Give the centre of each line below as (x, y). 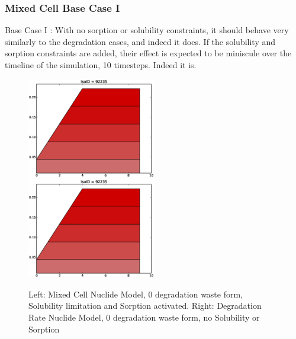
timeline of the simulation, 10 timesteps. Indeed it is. (101, 65)
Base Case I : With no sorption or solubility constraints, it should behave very (147, 30)
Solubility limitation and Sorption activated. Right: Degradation (145, 306)
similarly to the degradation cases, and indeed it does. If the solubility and (140, 41)
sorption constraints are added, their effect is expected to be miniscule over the (148, 53)
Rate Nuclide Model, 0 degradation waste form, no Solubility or (144, 317)
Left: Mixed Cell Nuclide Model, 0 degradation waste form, (136, 294)
